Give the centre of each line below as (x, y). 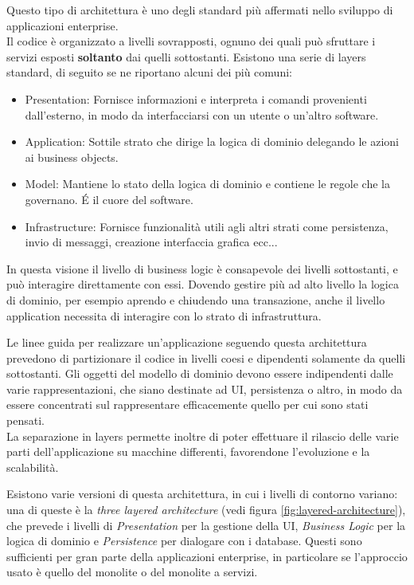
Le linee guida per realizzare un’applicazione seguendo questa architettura (187, 342)
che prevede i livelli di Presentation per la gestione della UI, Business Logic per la (206, 525)
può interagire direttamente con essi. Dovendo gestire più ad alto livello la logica (203, 284)
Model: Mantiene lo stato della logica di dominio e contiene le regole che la (207, 184)
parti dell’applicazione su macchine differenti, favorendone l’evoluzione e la (188, 452)
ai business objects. (72, 157)
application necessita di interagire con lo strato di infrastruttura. (164, 315)
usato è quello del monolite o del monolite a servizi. (132, 572)
